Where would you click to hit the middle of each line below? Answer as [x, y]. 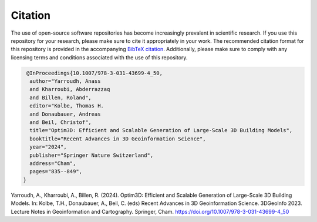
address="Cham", [53, 164]
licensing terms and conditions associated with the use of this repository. [99, 57]
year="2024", [48, 147]
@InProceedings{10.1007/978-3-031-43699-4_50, [95, 73]
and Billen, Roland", [61, 97]
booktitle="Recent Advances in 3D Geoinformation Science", [118, 139]
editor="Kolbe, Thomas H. [67, 106]
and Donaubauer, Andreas [65, 114]
